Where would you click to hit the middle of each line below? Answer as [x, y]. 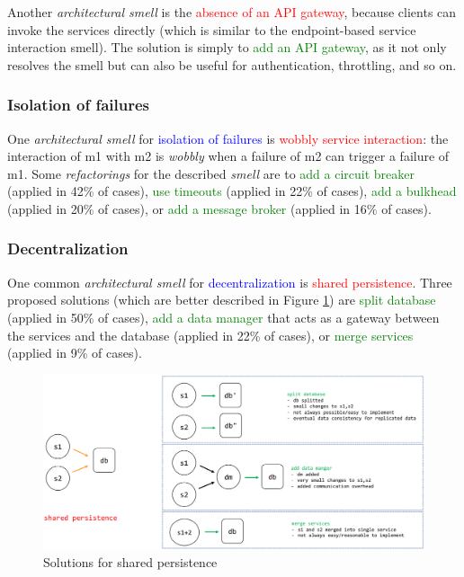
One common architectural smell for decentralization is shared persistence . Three [230, 282]
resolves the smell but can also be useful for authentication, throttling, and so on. [232, 64]
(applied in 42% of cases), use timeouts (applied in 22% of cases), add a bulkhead [232, 191]
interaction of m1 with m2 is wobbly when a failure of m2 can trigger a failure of [228, 156]
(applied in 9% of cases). [75, 353]
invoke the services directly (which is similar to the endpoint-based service [212, 29]
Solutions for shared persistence [130, 562]
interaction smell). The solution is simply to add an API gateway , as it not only [227, 47]
